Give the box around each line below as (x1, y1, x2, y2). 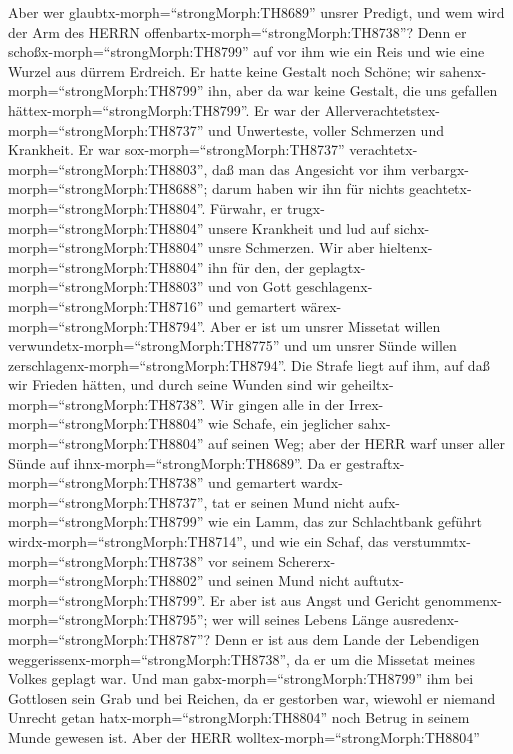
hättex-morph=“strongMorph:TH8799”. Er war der (8, 99, 321, 120)
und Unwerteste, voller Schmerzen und (208, 119, 444, 140)
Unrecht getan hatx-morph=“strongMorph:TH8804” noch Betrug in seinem (8, 707, 470, 728)
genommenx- (424, 589, 502, 610)
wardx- (300, 472, 343, 493)
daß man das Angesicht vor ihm (212, 158, 407, 179)
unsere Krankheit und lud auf (208, 217, 390, 238)
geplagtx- (308, 256, 366, 277)
